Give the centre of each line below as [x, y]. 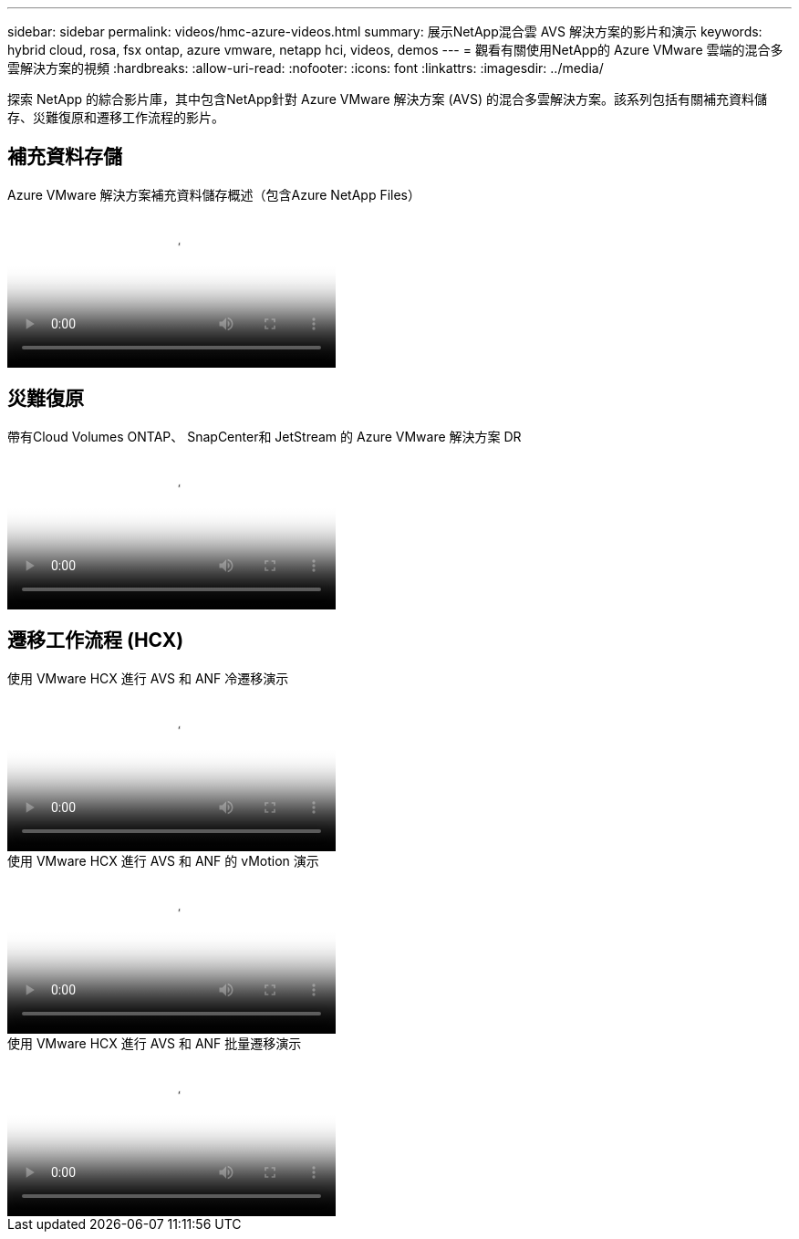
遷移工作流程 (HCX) [96, 640]
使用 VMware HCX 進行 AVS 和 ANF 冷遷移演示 [148, 678]
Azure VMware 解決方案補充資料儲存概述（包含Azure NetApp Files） [214, 194]
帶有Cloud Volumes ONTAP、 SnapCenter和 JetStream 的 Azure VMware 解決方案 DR [265, 436]
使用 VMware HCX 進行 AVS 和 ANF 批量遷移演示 [155, 1043]
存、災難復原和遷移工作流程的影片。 [116, 117]
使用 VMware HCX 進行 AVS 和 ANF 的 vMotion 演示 [163, 860]
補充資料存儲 [65, 157]
